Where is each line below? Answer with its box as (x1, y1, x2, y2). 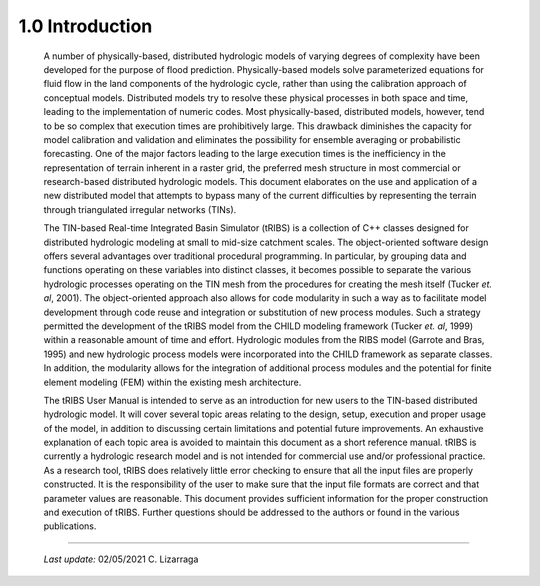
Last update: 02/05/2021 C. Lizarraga (43, 553, 199, 565)
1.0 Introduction (18, 15, 153, 37)
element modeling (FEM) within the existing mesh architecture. (43, 376, 302, 388)
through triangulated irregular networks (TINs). (43, 203, 237, 215)
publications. (43, 520, 97, 532)
